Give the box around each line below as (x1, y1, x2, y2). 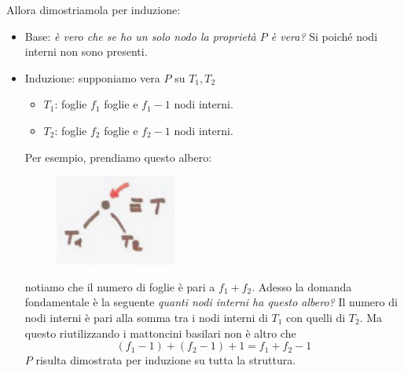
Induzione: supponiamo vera (24, 69, 160, 86)
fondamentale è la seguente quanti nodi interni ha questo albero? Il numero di (24, 294, 398, 310)
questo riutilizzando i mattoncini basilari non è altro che (24, 324, 296, 341)
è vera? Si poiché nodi (270, 27, 378, 44)
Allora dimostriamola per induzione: (6, 2, 181, 17)
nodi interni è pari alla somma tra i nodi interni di (24, 309, 268, 325)
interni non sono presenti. (24, 43, 148, 60)
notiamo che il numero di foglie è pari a (24, 278, 215, 294)
